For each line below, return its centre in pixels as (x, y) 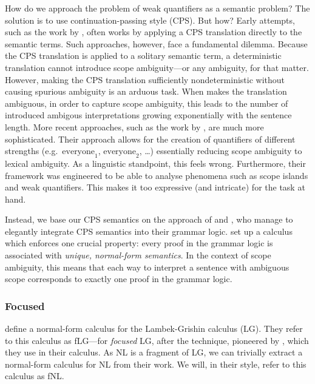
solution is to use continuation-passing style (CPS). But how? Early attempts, (150, 20)
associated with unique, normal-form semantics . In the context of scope (138, 255)
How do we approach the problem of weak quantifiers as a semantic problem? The (157, 8)
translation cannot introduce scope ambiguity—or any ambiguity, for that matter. (157, 67)
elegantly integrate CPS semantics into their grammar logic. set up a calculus (149, 231)
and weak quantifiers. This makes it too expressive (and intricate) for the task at (155, 187)
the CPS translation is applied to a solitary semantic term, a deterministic (143, 56)
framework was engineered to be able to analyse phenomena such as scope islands (157, 175)
